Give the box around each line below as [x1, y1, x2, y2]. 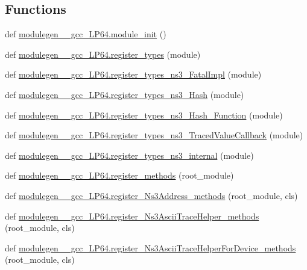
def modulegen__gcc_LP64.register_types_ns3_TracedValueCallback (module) [5, 129, 303, 141]
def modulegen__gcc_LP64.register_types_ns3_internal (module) [5, 149, 254, 161]
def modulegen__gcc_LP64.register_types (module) [5, 48, 201, 60]
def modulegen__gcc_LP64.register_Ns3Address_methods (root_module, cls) [5, 189, 298, 201]
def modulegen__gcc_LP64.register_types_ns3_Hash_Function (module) [5, 108, 283, 121]
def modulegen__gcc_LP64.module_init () [5, 28, 166, 40]
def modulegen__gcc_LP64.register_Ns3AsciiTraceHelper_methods [5, 209, 259, 222]
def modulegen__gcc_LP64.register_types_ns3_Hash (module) [5, 88, 244, 100]
